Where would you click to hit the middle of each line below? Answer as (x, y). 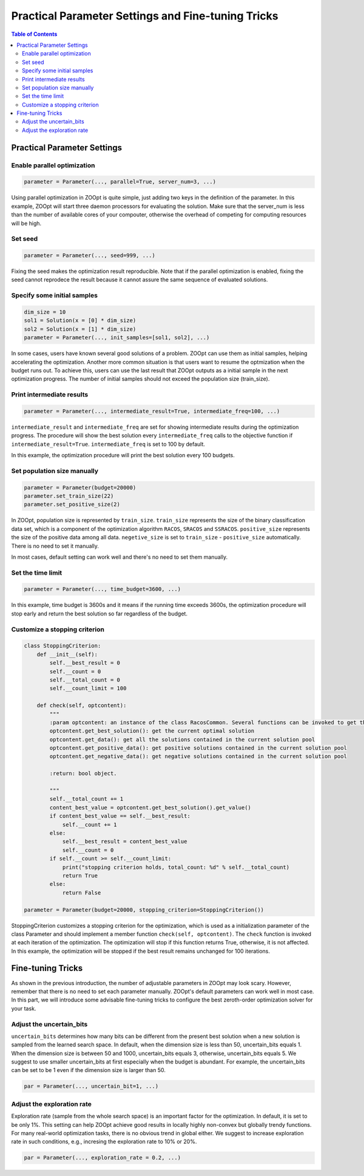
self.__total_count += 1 (86, 799)
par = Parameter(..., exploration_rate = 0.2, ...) (103, 1158)
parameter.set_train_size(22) (69, 496)
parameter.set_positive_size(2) (72, 504)
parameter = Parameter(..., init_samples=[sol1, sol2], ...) (117, 338)
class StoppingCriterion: (62, 646)
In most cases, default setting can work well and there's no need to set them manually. (119, 557)
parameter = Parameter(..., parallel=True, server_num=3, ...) (120, 182)
